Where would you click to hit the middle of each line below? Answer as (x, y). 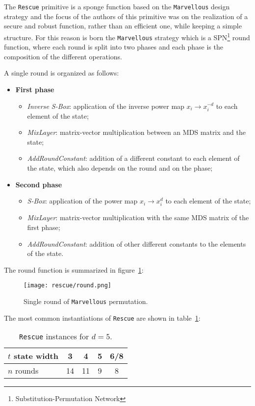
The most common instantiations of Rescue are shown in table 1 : (102, 317)
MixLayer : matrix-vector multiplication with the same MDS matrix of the (138, 217)
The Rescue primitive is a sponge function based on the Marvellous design (117, 6)
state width (36, 356)
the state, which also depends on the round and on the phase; (120, 168)
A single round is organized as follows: (62, 73)
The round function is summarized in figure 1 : (74, 269)
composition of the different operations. (63, 56)
